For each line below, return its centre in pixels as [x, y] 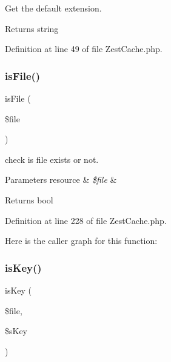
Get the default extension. [53, 8]
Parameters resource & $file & [61, 179]
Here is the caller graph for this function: [81, 241]
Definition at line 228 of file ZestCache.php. [86, 220]
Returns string [32, 28]
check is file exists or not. [52, 159]
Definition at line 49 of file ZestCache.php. [84, 49]
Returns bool [29, 199]
